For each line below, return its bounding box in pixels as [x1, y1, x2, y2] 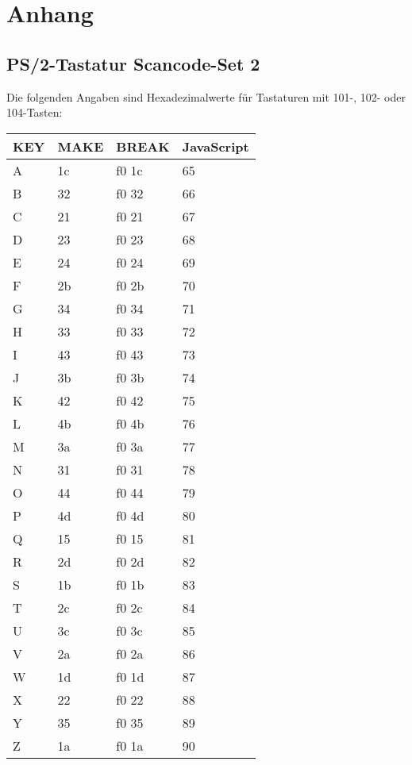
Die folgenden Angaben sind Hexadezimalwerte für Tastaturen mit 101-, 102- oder [6, 88, 406, 105]
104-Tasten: [6, 104, 63, 121]
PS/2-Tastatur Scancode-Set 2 [6, 51, 260, 75]
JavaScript [182, 136, 249, 156]
